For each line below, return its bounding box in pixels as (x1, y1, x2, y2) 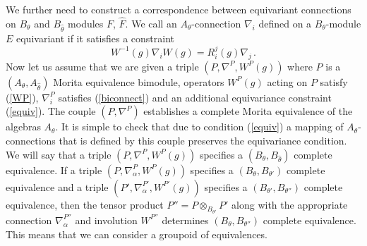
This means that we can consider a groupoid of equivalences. (6, 226, 267, 241)
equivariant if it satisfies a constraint (16, 30, 175, 45)
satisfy (320, 74, 348, 89)
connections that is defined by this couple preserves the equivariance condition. (6, 133, 347, 147)
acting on (267, 74, 308, 89)
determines (162, 212, 209, 227)
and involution (75, 212, 138, 227)
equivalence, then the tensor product (6, 197, 164, 211)
